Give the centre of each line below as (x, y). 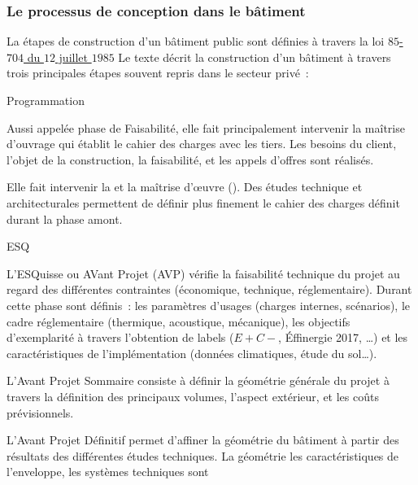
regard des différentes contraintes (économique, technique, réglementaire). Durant (209, 289)
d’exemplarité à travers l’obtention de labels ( (120, 337)
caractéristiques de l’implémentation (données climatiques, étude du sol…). (192, 353)
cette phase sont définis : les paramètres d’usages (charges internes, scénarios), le (209, 305)
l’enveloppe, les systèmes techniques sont (108, 472)
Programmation (46, 100)
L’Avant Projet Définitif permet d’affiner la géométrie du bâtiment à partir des (203, 440)
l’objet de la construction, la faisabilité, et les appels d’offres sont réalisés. (190, 159)
